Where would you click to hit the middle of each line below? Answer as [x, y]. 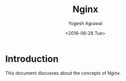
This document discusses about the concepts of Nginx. [63, 73]
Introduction [32, 59]
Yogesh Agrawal [85, 23]
